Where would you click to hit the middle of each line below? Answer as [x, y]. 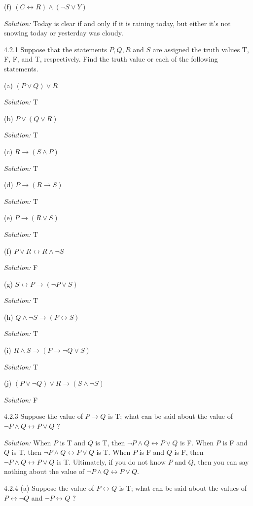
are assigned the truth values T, [201, 49]
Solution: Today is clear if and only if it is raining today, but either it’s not [117, 23]
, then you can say [221, 461]
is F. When [197, 442]
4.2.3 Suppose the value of [43, 416]
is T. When [113, 452]
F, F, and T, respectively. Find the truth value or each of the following [111, 59]
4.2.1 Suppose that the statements [55, 49]
